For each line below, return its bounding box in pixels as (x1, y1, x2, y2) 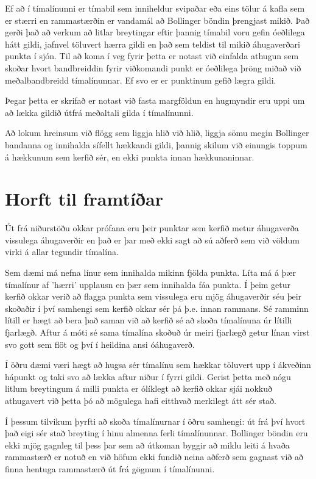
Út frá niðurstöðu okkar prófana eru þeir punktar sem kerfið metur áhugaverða (5, 221, 299, 234)
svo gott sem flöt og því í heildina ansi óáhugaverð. (5, 337, 195, 350)
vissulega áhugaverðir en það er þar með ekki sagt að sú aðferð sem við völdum (5, 233, 300, 246)
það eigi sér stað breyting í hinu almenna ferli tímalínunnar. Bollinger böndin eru (5, 427, 308, 439)
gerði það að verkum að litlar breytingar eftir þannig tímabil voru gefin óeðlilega (5, 26, 305, 38)
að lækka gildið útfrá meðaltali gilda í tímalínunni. (5, 106, 194, 118)
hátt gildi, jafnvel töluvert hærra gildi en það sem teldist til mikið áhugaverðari (5, 37, 300, 50)
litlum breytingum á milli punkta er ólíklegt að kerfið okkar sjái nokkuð (5, 382, 272, 395)
